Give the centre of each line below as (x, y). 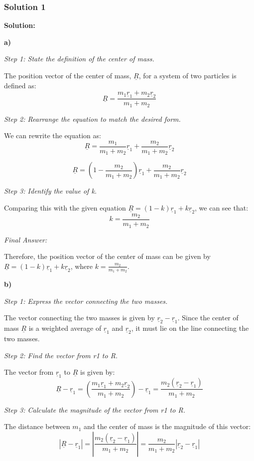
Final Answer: (26, 239)
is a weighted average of (65, 328)
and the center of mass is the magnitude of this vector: (167, 426)
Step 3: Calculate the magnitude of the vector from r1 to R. (95, 409)
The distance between (37, 426)
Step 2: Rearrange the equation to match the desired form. (92, 118)
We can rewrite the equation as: (53, 135)
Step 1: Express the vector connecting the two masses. (86, 301)
